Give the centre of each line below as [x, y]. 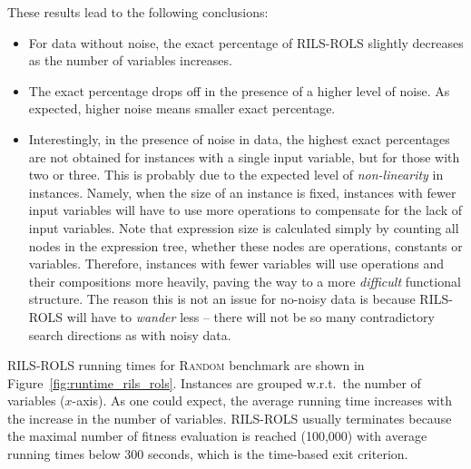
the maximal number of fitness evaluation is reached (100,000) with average [217, 436]
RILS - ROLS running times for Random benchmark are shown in [186, 365]
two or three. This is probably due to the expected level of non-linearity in [236, 175]
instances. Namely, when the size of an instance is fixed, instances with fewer [242, 192]
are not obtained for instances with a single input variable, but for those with [244, 156]
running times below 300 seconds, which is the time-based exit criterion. [208, 454]
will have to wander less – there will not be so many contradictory [250, 316]
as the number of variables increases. [130, 60]
